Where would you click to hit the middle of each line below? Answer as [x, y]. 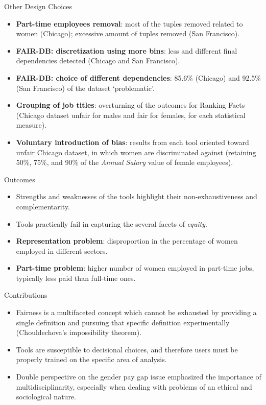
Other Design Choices [38, 6]
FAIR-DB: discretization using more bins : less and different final [127, 50]
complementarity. [43, 206]
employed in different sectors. [62, 251]
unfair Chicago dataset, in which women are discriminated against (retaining [136, 152]
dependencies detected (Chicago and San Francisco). [98, 61]
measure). [31, 125]
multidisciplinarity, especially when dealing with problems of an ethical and [134, 386]
